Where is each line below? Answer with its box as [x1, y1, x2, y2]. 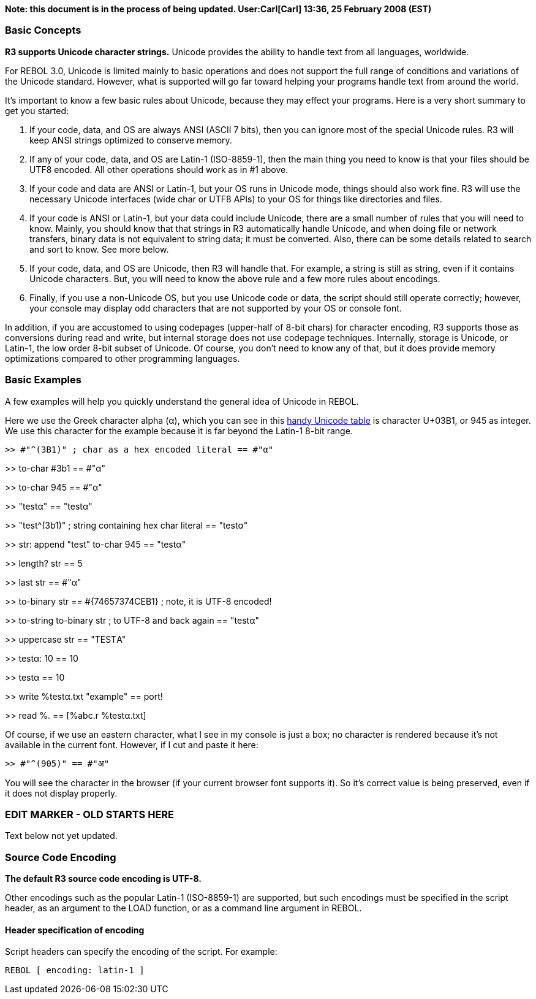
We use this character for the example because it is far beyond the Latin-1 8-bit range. [5, 425, 353, 436]
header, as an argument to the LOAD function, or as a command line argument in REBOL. [5, 903, 362, 913]
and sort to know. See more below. [29, 243, 169, 255]
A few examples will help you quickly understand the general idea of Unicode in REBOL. [5, 396, 359, 407]
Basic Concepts [5, 24, 81, 37]
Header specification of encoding [5, 924, 145, 935]
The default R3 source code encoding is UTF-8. [5, 873, 202, 884]
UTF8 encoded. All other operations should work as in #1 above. [29, 164, 289, 175]
